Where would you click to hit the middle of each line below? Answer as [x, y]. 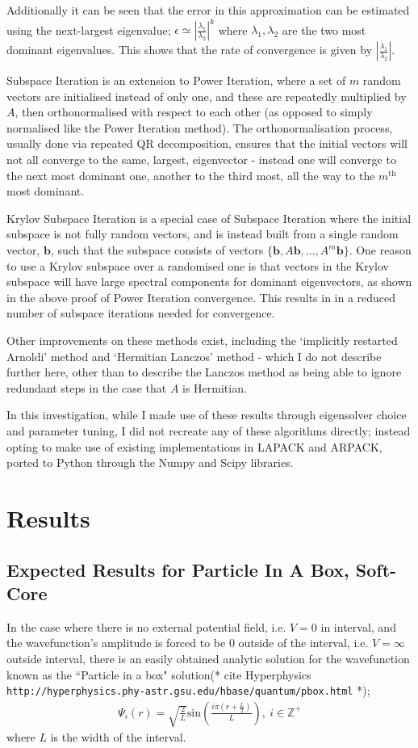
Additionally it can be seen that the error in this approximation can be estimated [208, 10]
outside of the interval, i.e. [303, 643]
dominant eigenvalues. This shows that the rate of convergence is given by [190, 50]
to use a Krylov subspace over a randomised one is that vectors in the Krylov [198, 265]
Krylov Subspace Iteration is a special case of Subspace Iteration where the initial [209, 218]
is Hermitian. [215, 387]
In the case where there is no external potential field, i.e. [146, 626]
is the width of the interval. [118, 737]
